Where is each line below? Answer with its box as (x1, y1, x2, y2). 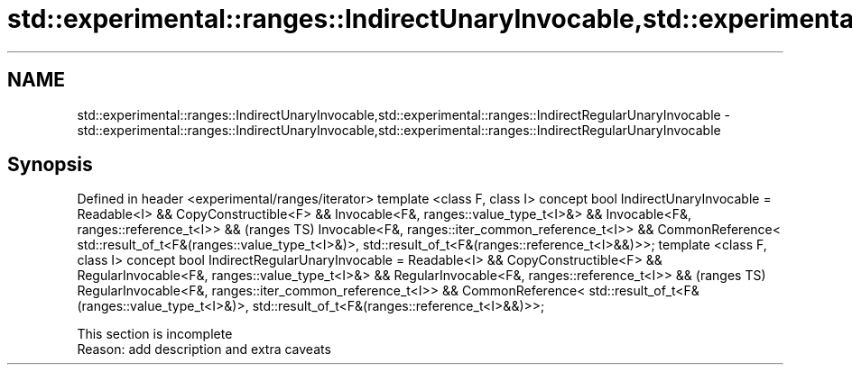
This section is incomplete (77, 326, 233, 342)
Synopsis (7, 153, 93, 177)
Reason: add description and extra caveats (77, 341, 331, 358)
